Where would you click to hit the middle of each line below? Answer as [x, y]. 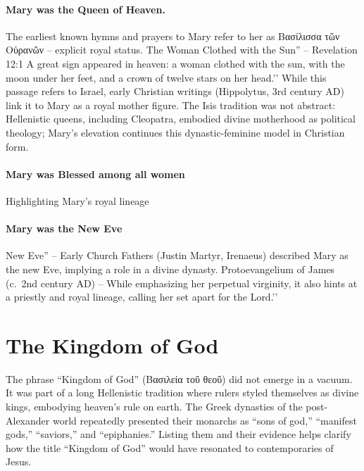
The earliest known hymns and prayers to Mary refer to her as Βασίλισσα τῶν [173, 36]
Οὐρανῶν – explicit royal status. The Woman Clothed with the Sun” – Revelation [182, 50]
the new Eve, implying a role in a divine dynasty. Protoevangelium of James [170, 269]
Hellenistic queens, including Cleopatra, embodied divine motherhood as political [181, 119]
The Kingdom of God [112, 345]
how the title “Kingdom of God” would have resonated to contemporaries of [170, 447]
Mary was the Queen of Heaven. [86, 9]
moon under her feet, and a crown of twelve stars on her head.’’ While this [166, 77]
